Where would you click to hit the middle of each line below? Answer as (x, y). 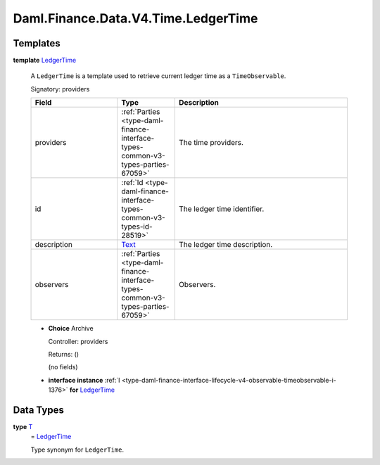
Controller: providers (78, 341)
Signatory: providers (60, 89)
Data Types (39, 410)
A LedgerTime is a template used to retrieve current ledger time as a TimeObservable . (158, 76)
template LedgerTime (45, 60)
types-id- (137, 227)
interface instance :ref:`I (84, 380)
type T (23, 427)
